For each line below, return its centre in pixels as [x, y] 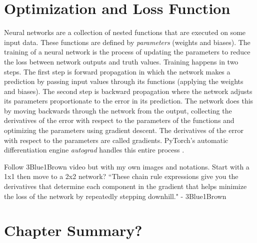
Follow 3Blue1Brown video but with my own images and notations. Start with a [127, 166]
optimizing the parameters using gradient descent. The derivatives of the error [124, 130]
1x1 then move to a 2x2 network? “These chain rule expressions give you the [121, 176]
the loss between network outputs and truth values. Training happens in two [121, 61]
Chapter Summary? [73, 230]
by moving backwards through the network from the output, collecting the [118, 110]
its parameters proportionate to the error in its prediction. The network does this [129, 101]
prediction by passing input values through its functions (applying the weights [124, 81]
